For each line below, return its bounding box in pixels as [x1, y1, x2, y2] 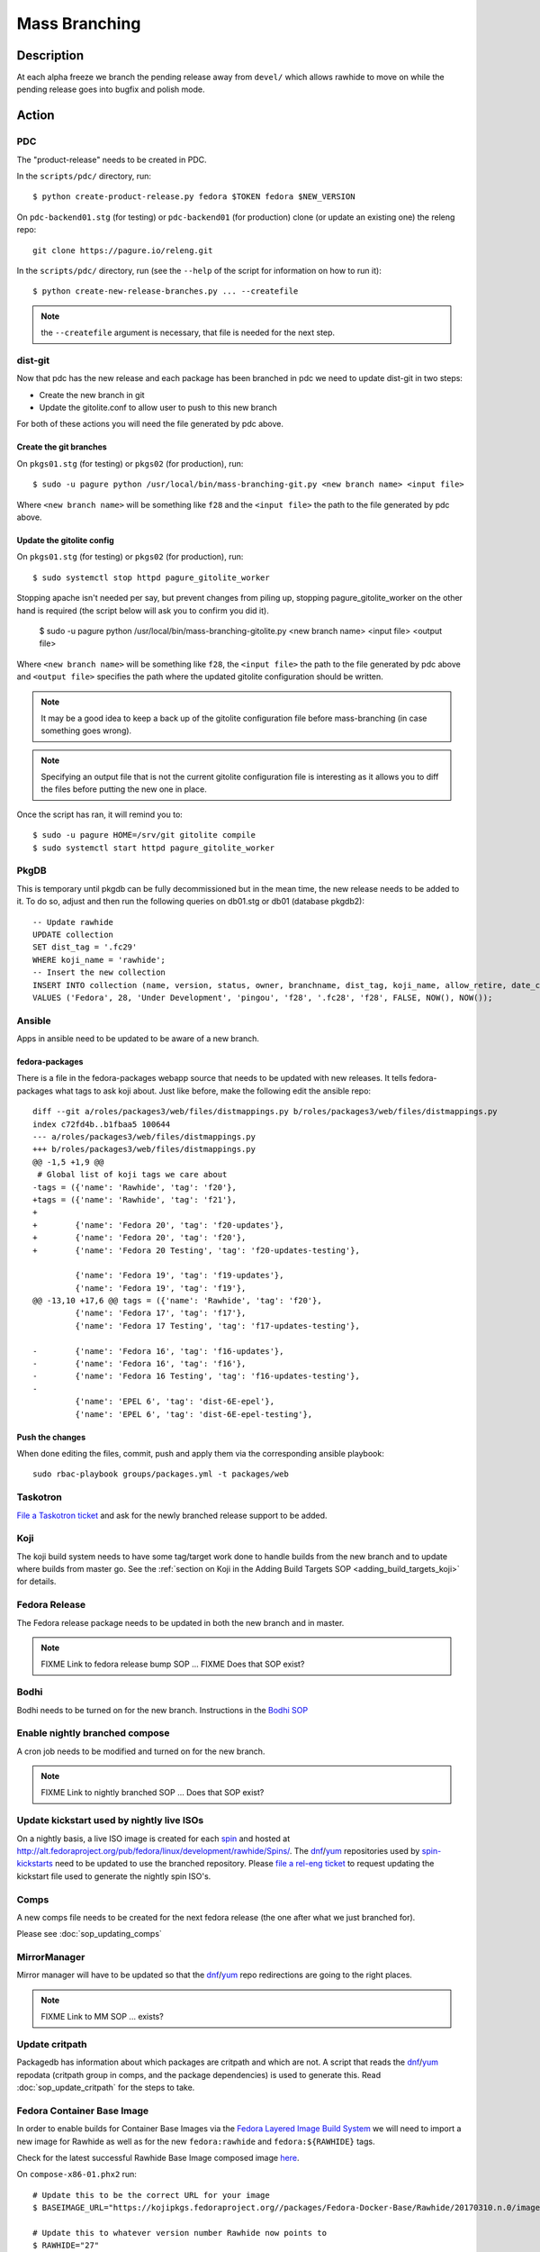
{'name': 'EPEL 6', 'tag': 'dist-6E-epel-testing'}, [75, 1409, 313, 1419]
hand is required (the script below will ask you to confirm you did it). [16, 604, 269, 616]
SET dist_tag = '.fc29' [32, 942, 138, 952]
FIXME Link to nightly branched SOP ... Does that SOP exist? [40, 1787, 265, 1798]
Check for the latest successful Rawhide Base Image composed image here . [16, 2153, 301, 2164]
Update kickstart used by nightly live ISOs [16, 1814, 204, 1827]
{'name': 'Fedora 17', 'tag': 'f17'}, [75, 1308, 247, 1319]
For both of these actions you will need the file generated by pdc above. [16, 419, 283, 430]
